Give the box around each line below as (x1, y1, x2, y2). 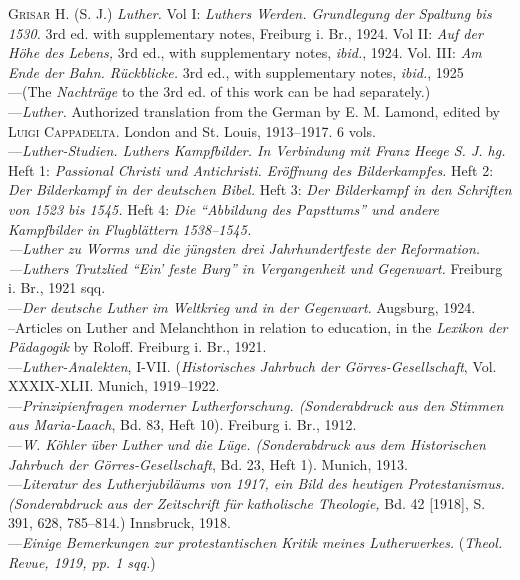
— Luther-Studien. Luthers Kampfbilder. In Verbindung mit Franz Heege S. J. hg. (8, 140, 506, 161)
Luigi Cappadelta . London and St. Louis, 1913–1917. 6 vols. (8, 120, 376, 141)
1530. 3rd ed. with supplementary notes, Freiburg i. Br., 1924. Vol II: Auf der (8, 22, 483, 43)
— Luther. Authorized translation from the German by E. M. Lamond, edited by (8, 100, 500, 121)
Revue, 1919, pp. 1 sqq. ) (8, 551, 156, 572)
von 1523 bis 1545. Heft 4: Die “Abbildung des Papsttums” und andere (8, 198, 439, 219)
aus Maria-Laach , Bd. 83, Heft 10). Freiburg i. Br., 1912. (8, 414, 357, 435)
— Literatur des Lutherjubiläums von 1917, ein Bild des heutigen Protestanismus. (8, 473, 505, 494)
